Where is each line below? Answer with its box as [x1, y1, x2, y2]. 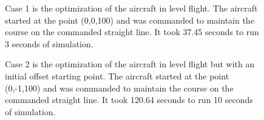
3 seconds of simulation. [5, 37, 93, 50]
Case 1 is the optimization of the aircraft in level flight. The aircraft [5, 2, 258, 14]
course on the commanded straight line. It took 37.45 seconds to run [5, 25, 259, 38]
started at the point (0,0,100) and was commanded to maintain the [5, 13, 254, 26]
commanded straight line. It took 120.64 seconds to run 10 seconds [5, 93, 253, 106]
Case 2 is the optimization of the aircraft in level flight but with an [5, 58, 255, 70]
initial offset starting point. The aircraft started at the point [5, 69, 229, 82]
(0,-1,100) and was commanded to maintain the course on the [5, 81, 234, 94]
